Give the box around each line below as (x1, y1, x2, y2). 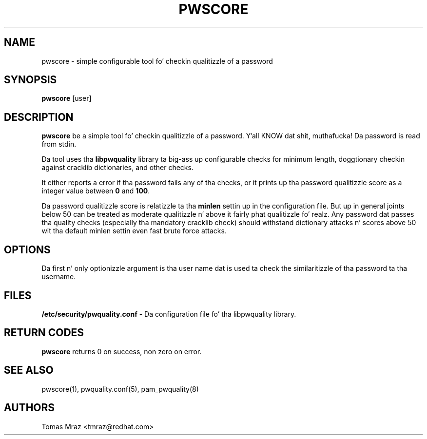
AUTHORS (4, 401, 55, 414)
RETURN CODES (4, 326, 84, 339)
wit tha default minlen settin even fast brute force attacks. (41, 227, 227, 235)
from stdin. (41, 140, 77, 149)
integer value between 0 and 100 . (41, 187, 150, 195)
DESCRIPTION (4, 111, 74, 123)
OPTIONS (4, 243, 51, 256)
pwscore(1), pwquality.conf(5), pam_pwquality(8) (41, 384, 199, 393)
